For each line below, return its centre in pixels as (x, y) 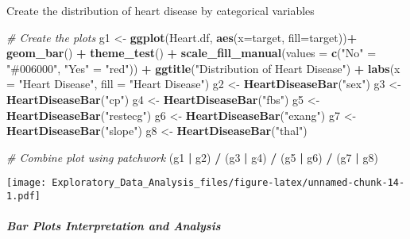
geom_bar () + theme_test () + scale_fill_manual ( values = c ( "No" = (191, 53)
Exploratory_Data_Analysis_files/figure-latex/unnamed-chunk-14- (228, 183)
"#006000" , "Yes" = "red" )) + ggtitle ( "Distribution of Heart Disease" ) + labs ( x (203, 68)
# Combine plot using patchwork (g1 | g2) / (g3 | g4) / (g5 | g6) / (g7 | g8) (192, 157)
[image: (27, 183)
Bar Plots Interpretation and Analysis (114, 226)
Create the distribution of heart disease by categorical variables (161, 10)
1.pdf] (23, 196)
